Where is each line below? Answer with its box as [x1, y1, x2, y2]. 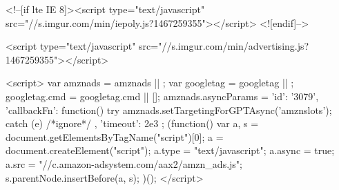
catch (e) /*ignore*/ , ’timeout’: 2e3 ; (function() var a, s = [6, 116, 259, 131]
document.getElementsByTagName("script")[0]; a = [6, 129, 224, 144]
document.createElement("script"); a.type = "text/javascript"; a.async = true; [6, 143, 335, 158]
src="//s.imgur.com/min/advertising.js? [139, 39, 309, 53]
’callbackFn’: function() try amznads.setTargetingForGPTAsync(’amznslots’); [6, 102, 332, 117]
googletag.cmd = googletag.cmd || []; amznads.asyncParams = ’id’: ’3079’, [6, 88, 319, 103]
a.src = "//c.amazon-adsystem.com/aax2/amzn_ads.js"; [6, 156, 242, 171]
